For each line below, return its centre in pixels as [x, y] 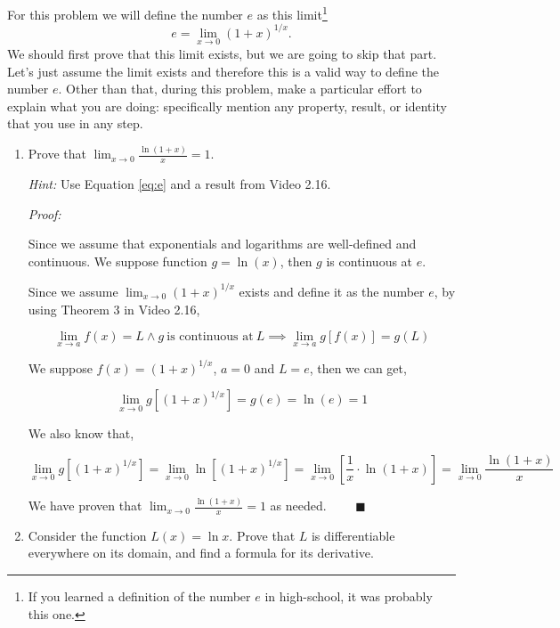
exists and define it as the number [332, 291]
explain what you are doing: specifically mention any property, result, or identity [227, 106]
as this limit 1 [292, 13]
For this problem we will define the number [125, 14]
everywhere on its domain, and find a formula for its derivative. [201, 553]
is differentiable [353, 535]
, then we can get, [358, 367]
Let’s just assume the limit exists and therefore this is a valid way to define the [223, 71]
